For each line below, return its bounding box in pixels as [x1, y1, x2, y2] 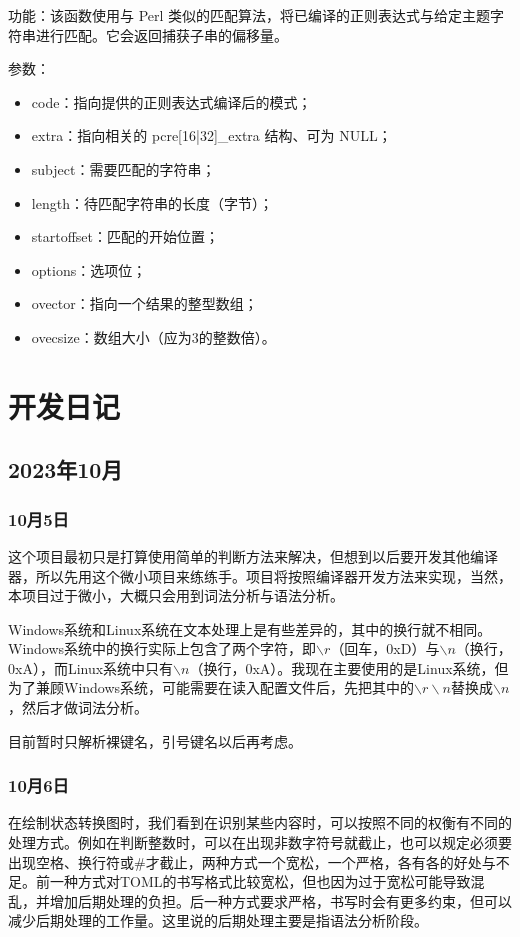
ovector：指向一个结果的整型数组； [31, 293, 258, 314]
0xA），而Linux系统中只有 [8, 657, 174, 678]
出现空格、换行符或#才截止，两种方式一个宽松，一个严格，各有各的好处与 [8, 851, 496, 872]
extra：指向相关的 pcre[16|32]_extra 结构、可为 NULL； [31, 125, 392, 146]
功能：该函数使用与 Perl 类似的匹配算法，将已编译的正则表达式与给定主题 [8, 5, 491, 25]
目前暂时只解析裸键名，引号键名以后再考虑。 [8, 730, 302, 751]
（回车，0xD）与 [330, 638, 440, 659]
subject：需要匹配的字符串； [31, 158, 216, 179]
